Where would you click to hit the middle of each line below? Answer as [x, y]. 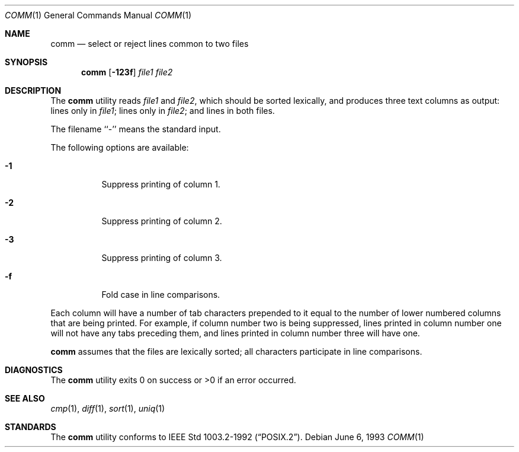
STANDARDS [31, 427]
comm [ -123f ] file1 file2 [127, 72]
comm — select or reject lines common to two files [150, 44]
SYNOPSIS [26, 62]
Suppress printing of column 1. [161, 184]
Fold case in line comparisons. [161, 295]
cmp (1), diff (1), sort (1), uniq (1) [108, 408]
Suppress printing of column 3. [162, 258]
